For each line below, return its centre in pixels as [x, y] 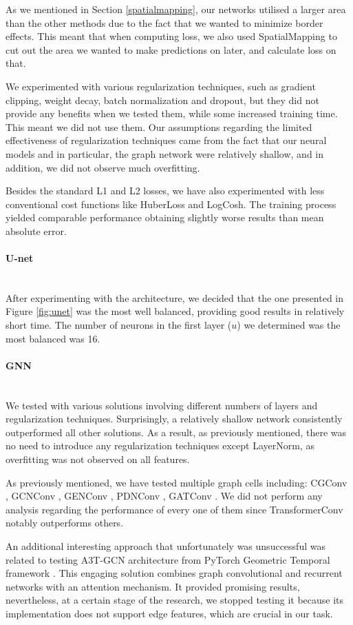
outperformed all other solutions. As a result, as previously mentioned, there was [176, 432]
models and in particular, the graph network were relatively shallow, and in [165, 153]
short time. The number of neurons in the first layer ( [119, 325]
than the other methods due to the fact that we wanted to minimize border [164, 22]
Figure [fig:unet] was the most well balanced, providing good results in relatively [175, 311]
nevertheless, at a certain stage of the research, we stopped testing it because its [175, 600]
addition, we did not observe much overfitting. [103, 167]
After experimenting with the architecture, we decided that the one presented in [175, 297]
